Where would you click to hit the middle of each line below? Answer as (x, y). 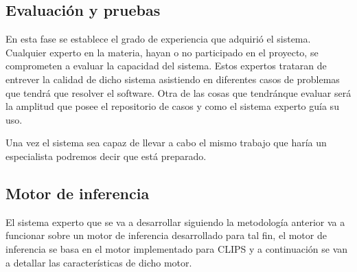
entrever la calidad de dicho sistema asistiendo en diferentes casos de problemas (173, 79)
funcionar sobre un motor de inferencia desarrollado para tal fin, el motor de (166, 235)
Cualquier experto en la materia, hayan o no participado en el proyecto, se (162, 52)
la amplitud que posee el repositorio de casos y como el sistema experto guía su (172, 106)
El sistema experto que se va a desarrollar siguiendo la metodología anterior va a (175, 222)
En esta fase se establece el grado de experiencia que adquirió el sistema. (158, 39)
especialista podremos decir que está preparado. (106, 156)
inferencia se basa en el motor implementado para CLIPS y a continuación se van (177, 248)
